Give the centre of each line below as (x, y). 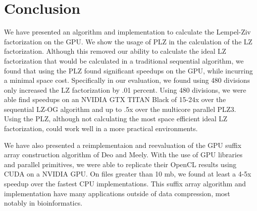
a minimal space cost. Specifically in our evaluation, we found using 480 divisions (127, 80)
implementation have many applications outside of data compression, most (117, 193)
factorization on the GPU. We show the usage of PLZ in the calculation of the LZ (128, 41)
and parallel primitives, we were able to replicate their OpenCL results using (120, 164)
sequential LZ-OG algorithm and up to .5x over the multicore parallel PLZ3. (120, 109)
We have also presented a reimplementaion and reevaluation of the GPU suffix (123, 145)
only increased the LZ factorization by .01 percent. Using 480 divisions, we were (125, 89)
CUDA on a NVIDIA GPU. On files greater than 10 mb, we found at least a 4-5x (128, 174)
